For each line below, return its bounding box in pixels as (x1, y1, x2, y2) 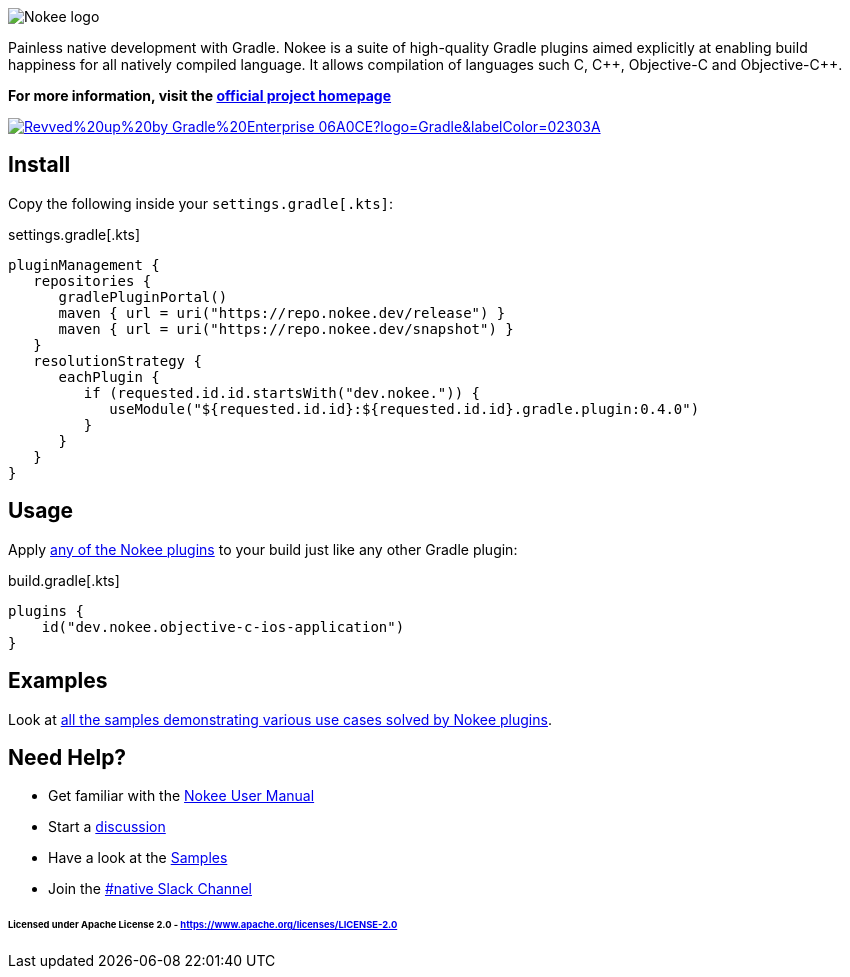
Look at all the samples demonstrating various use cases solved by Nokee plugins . (8, 710, 552, 728)
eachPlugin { (58, 368, 160, 385)
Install (8, 152, 71, 178)
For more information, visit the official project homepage (8, 87, 392, 104)
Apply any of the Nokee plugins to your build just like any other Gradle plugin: (8, 540, 518, 558)
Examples (8, 668, 108, 694)
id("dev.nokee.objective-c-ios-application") (41, 618, 405, 635)
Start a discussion (48, 818, 166, 836)
